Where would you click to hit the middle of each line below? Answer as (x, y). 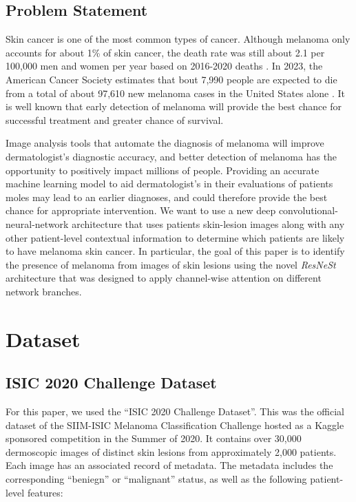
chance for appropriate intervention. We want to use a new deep (141, 210)
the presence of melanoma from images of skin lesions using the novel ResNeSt (171, 264)
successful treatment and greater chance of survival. (115, 119)
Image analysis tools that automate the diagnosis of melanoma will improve (165, 143)
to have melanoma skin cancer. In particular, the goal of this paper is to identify (175, 251)
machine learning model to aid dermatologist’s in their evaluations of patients (169, 184)
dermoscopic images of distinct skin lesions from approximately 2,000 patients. (171, 451)
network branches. (44, 291)
